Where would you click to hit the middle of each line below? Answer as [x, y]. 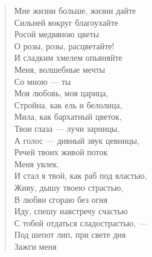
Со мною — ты [43, 81]
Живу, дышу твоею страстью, [69, 187]
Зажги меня [35, 246]
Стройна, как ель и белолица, [68, 104]
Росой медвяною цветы [57, 34]
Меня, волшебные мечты [60, 69]
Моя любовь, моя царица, [61, 93]
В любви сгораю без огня [61, 199]
